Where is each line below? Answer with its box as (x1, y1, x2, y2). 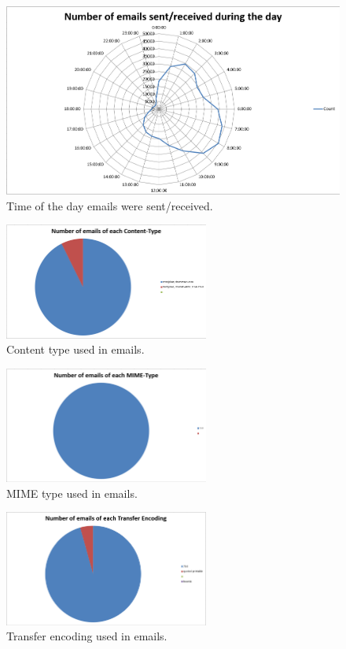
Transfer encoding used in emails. (6, 628, 167, 644)
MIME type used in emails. (6, 484, 138, 501)
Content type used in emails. (6, 341, 145, 358)
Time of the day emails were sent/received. (6, 197, 213, 213)
